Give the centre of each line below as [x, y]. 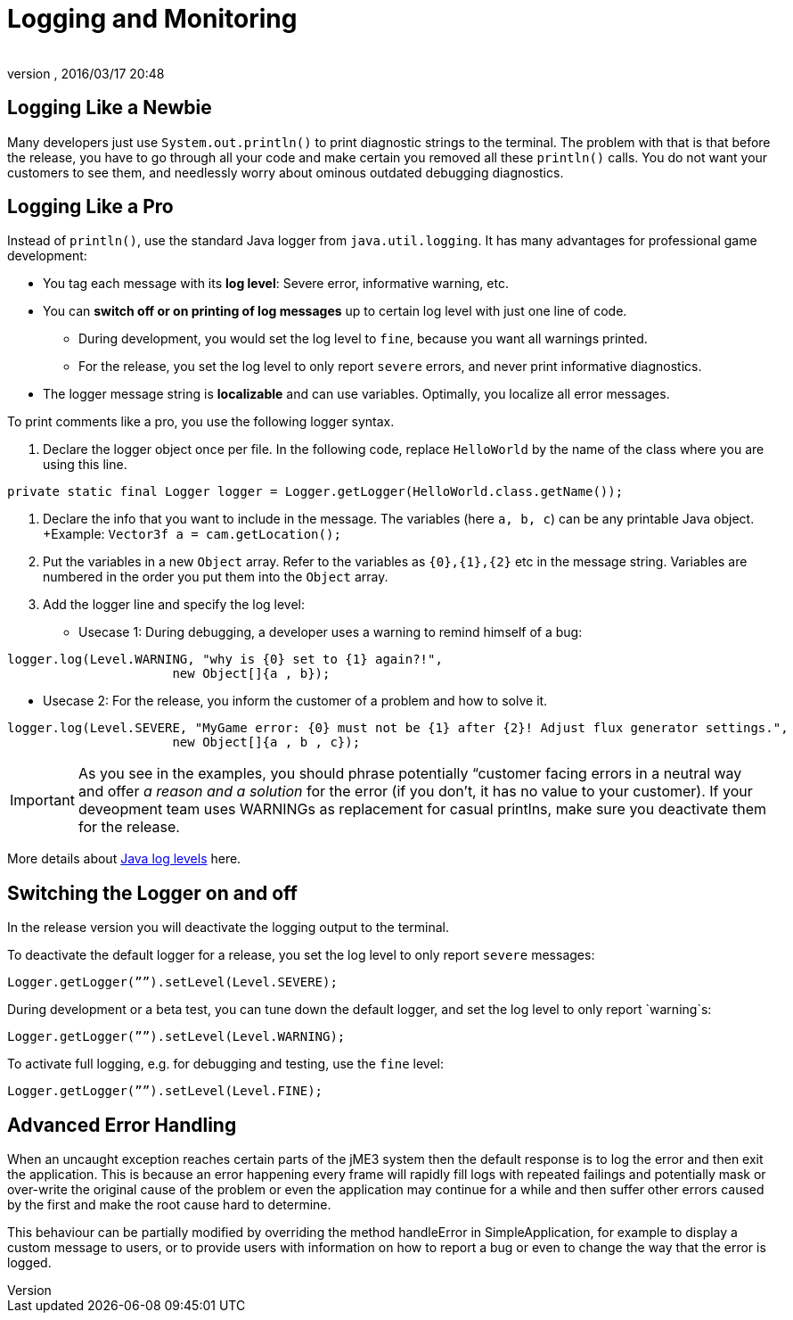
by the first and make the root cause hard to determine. [169, 1205]
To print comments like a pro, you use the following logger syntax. [201, 422]
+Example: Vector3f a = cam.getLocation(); [192, 534]
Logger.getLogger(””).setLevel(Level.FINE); [165, 1091]
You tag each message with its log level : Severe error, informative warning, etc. [276, 284]
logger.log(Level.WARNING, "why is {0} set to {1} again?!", [225, 660]
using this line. [85, 465]
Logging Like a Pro [90, 207]
